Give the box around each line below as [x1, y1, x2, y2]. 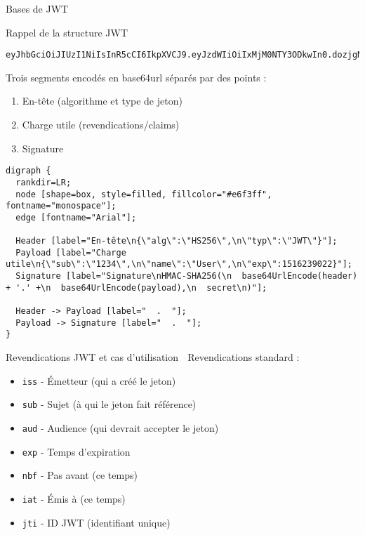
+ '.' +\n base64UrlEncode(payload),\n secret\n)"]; [6, 282, 267, 293]
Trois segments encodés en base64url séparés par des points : [6, 70, 267, 84]
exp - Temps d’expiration [22, 444, 131, 458]
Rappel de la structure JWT [6, 25, 128, 39]
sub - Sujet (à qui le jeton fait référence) [22, 397, 197, 411]
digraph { [6, 166, 51, 176]
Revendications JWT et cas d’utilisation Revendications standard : [6, 350, 300, 364]
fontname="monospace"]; [6, 201, 117, 211]
